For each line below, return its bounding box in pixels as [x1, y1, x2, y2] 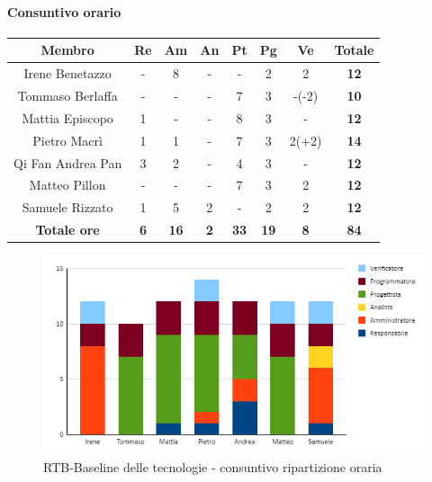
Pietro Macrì [32, 130, 103, 149]
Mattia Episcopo [22, 108, 113, 127]
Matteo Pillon [29, 175, 106, 194]
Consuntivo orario [7, 2, 121, 21]
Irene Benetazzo [23, 64, 112, 83]
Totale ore [35, 220, 100, 239]
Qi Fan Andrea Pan [13, 153, 122, 172]
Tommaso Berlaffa [17, 85, 118, 104]
